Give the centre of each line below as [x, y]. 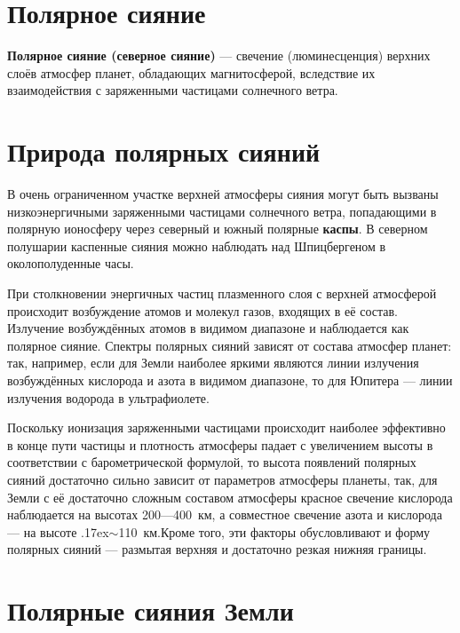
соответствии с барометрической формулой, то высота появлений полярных [212, 462]
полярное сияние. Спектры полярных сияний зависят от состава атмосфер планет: [230, 345]
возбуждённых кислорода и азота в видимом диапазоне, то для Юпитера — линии [230, 380]
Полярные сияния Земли [151, 610]
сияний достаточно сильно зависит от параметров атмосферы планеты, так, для [222, 479]
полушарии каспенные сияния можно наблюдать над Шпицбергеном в [197, 245]
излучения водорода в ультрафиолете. [108, 397]
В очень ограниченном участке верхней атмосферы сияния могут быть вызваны [223, 194]
